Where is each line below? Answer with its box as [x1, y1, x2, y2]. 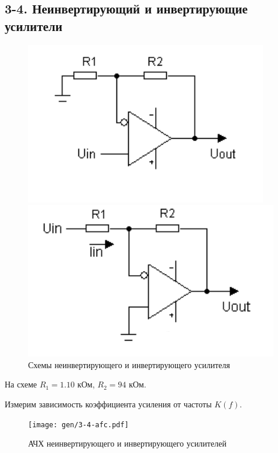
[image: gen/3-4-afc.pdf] [28, 420, 129, 429]
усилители [5, 16, 63, 35]
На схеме [5, 378, 37, 390]
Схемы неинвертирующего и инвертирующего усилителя [28, 358, 230, 370]
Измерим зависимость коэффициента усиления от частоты [5, 397, 212, 410]
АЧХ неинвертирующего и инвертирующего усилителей [28, 437, 226, 449]
